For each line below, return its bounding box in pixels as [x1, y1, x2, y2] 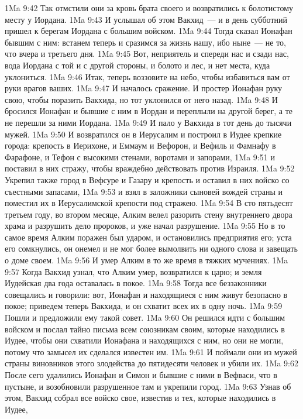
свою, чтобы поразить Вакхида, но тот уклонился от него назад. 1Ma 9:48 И [5, 93, 278, 105]
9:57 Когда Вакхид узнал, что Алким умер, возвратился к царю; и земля [5, 265, 262, 277]
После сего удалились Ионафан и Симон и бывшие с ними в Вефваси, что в [5, 369, 277, 380]
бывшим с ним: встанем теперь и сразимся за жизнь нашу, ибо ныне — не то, [5, 36, 286, 48]
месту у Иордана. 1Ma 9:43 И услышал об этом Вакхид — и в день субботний [5, 13, 288, 25]
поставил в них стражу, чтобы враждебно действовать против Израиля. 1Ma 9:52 [5, 162, 295, 174]
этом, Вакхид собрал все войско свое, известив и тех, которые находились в [5, 391, 276, 404]
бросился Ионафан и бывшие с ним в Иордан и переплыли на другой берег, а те [5, 105, 293, 117]
